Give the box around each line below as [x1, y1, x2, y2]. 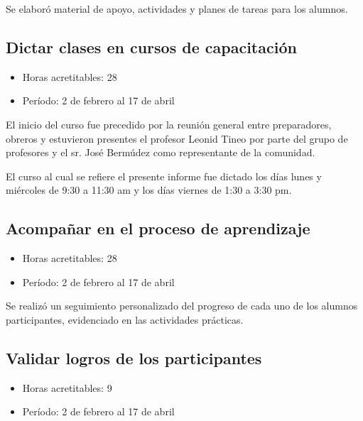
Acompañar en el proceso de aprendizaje [6, 217, 310, 239]
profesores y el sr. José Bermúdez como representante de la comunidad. [6, 145, 315, 160]
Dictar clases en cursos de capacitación [6, 35, 297, 58]
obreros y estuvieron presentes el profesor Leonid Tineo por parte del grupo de [6, 131, 348, 146]
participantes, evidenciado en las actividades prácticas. [6, 312, 244, 327]
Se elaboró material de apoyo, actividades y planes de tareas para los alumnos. [6, 1, 348, 16]
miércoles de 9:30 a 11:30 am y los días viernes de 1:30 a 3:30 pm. [6, 182, 292, 197]
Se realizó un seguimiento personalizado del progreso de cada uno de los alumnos [6, 298, 358, 313]
